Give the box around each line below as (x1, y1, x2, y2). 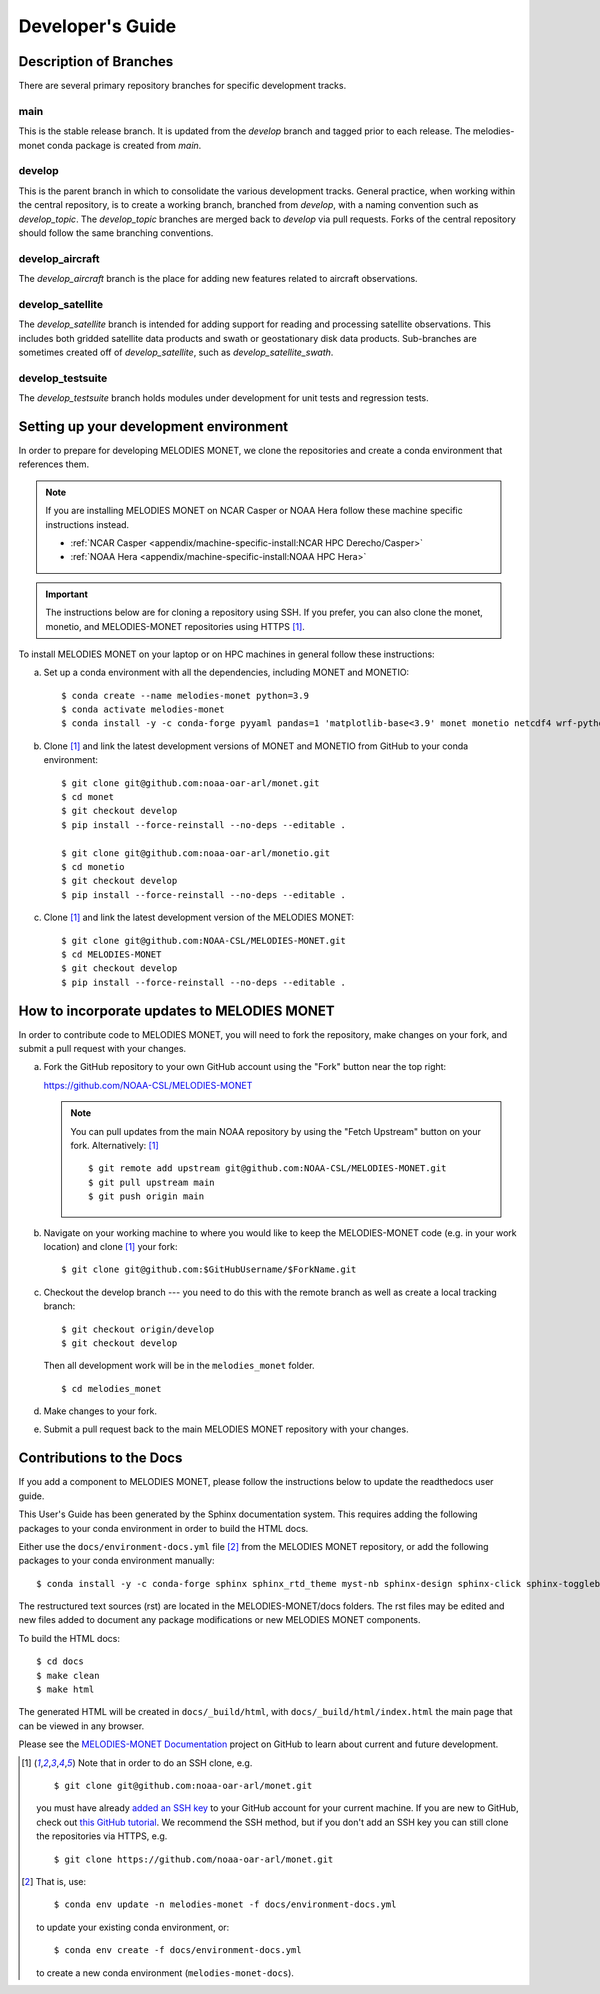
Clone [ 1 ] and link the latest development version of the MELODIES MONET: (43, 911, 355, 924)
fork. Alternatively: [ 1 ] (70, 1139, 159, 1151)
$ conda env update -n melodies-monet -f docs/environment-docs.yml (53, 1899, 397, 1910)
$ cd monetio (61, 861, 125, 872)
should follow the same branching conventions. (18, 226, 214, 239)
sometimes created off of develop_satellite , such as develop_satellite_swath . (18, 346, 334, 358)
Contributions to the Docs (18, 1450, 183, 1467)
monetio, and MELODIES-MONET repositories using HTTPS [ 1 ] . (45, 620, 305, 632)
